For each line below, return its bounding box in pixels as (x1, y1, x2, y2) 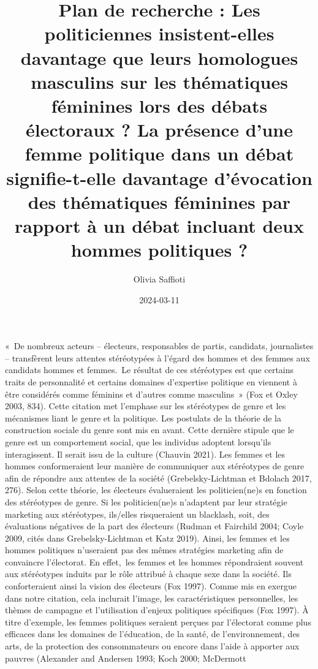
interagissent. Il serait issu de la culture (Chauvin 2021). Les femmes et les (5, 447, 286, 460)
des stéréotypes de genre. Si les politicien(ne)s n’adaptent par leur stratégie (5, 495, 287, 508)
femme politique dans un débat (25, 141, 294, 166)
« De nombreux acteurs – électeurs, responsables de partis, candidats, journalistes (5, 339, 314, 352)
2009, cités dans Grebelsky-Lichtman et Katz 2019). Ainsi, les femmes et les (5, 531, 290, 544)
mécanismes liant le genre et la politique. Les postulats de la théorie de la (5, 411, 281, 424)
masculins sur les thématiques (31, 69, 288, 94)
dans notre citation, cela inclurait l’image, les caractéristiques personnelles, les (5, 591, 298, 604)
